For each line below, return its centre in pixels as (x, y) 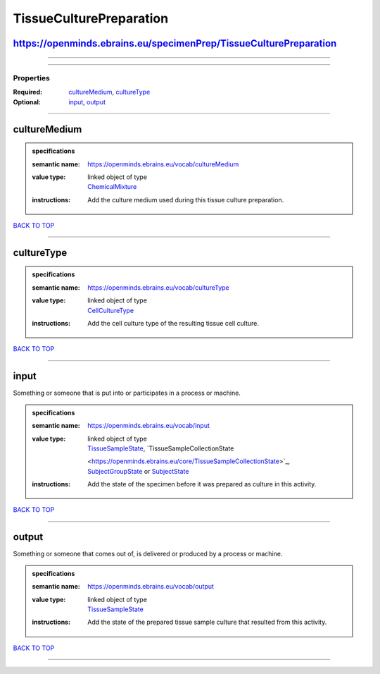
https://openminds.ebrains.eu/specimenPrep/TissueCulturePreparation (175, 43)
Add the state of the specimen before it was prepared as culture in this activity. (202, 484)
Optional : (27, 102)
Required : (27, 92)
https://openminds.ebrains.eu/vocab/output (151, 587)
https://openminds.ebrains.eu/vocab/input (149, 426)
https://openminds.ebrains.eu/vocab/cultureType (159, 287)
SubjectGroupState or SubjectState (138, 471)
